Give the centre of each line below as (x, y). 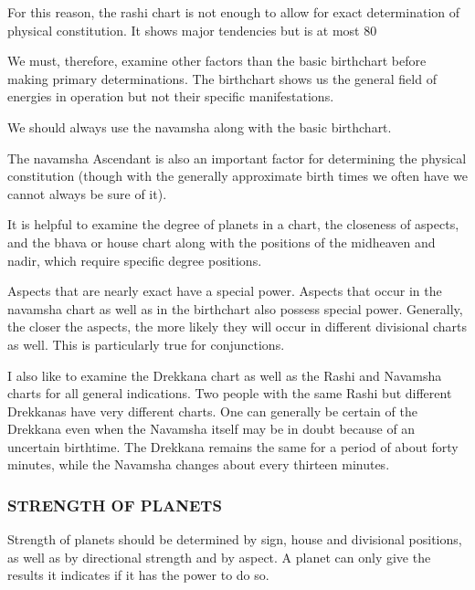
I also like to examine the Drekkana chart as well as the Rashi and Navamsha (225, 375)
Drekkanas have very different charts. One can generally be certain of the (212, 411)
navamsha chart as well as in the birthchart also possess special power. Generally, (235, 308)
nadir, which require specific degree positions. (135, 260)
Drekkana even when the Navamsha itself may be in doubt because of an (211, 429)
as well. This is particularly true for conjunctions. (146, 344)
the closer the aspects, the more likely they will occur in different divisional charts (237, 327)
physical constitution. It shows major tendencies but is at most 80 (192, 30)
